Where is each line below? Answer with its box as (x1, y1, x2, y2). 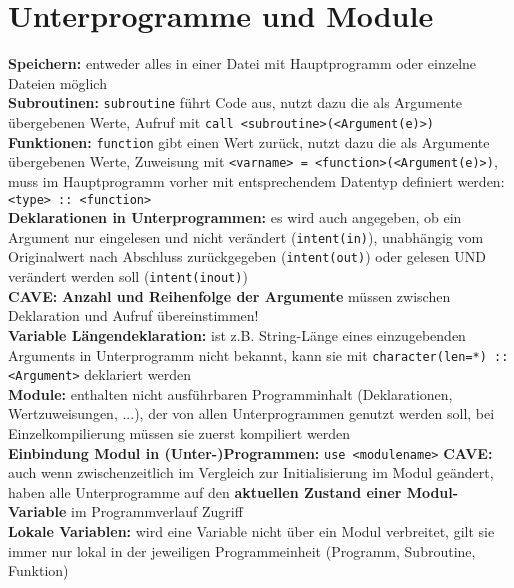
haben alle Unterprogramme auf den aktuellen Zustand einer (8, 481, 402, 502)
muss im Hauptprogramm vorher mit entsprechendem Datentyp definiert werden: (8, 170, 505, 191)
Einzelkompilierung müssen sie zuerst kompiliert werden (8, 423, 351, 444)
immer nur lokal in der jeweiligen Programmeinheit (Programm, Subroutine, (8, 540, 476, 561)
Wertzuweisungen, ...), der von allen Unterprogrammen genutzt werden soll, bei (8, 403, 495, 424)
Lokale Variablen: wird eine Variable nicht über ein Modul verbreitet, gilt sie (8, 521, 495, 542)
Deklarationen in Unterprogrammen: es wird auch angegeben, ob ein (8, 207, 462, 228)
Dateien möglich (8, 72, 107, 93)
